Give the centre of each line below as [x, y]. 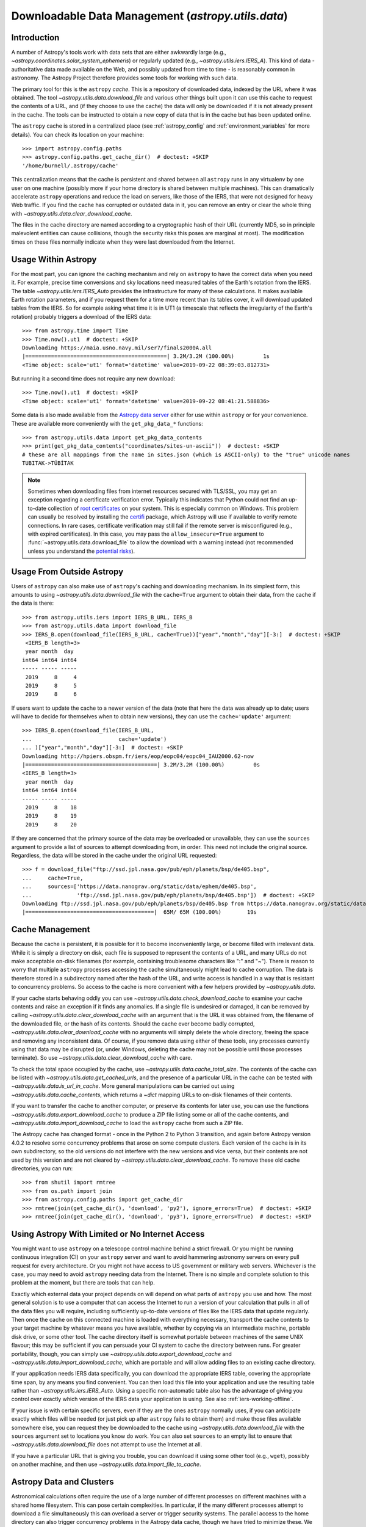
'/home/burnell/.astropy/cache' [70, 166]
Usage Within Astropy [54, 259]
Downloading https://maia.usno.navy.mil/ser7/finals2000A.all [117, 348]
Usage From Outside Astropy [67, 571]
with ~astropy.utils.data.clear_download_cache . [72, 213]
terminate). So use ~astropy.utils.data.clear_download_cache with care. [102, 1058]
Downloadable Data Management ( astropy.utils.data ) [149, 16]
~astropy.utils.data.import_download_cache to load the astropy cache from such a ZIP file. [127, 1123]
